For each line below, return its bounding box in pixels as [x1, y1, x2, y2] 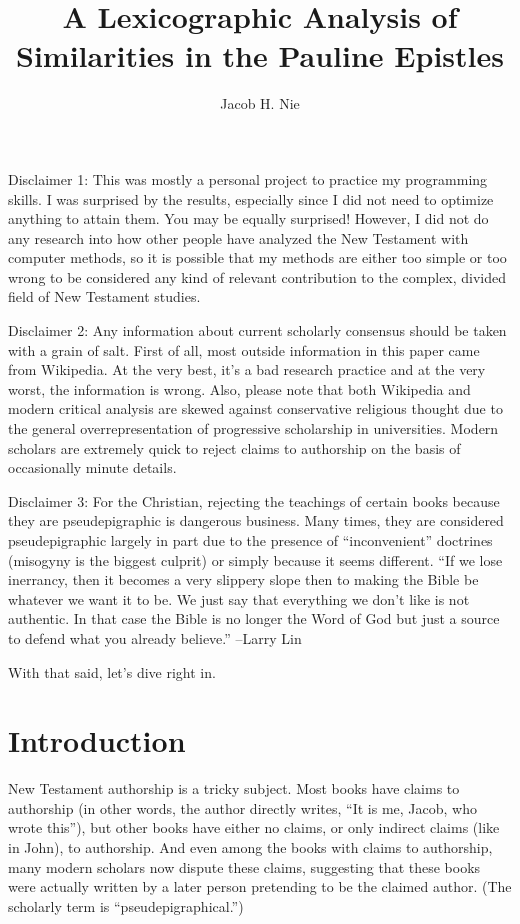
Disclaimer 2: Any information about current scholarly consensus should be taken [8, 320, 507, 341]
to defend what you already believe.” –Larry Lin [8, 627, 302, 648]
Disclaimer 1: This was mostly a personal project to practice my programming [8, 168, 488, 189]
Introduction [8, 720, 186, 761]
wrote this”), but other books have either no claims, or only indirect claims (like [8, 817, 500, 838]
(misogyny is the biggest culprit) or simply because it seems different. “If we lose [8, 549, 503, 570]
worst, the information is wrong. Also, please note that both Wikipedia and [8, 378, 471, 399]
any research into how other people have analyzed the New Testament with [8, 227, 469, 248]
